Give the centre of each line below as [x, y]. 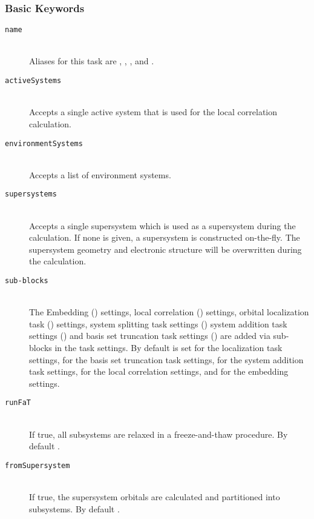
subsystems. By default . [74, 508]
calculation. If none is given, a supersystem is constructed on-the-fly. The [165, 237]
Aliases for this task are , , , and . [92, 61]
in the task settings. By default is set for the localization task [168, 347]
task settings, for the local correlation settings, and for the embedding [159, 371]
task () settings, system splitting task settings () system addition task [158, 323]
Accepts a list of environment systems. [100, 174]
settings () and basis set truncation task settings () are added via [150, 336]
